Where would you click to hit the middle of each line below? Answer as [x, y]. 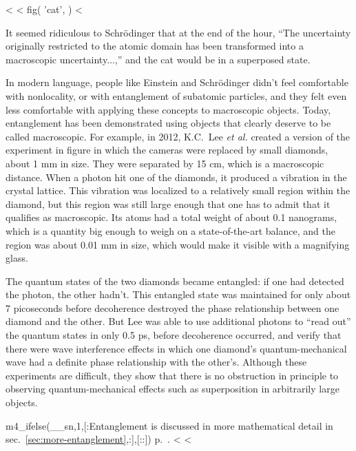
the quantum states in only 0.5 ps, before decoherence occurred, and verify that [174, 335]
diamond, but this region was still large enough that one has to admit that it [168, 203]
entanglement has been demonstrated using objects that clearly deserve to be [168, 123]
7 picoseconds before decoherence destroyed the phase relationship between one [172, 307]
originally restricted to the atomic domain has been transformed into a [155, 46]
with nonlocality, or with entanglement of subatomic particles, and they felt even [176, 95]
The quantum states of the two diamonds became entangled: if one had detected [175, 281]
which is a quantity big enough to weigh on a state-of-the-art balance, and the [170, 230]
